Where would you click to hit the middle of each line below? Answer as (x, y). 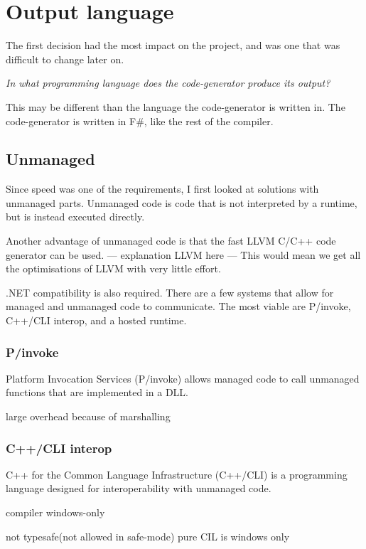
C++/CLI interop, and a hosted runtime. (96, 320)
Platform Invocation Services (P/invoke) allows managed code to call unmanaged (183, 378)
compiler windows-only (55, 512)
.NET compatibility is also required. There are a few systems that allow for (170, 292)
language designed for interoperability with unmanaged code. (139, 488)
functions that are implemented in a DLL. (97, 392)
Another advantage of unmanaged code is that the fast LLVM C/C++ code (171, 241)
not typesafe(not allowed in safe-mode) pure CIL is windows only (148, 536)
